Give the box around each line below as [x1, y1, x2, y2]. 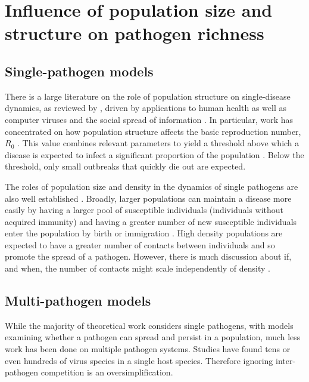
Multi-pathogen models [5, 291, 151, 310]
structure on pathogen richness [5, 21, 264, 45]
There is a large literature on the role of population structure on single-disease [5, 90, 291, 102]
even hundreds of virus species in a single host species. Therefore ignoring [5, 354, 273, 366]
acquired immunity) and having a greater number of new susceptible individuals [5, 215, 297, 227]
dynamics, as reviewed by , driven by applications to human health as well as [5, 101, 286, 114]
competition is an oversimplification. [40, 366, 173, 378]
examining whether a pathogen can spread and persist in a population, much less [5, 331, 301, 343]
